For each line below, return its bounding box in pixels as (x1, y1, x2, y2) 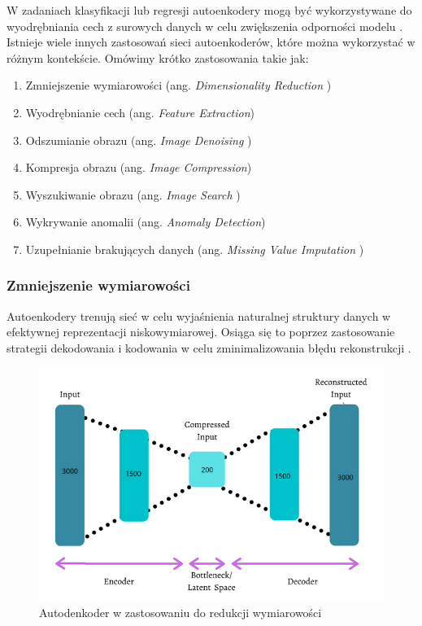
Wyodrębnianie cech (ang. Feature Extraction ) (25, 103, 255, 120)
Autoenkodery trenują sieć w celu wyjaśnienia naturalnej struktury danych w (7, 307, 391, 324)
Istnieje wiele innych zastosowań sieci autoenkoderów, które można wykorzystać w (7, 33, 415, 50)
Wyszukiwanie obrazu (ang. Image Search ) (25, 186, 241, 203)
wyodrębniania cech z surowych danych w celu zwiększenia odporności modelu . (7, 17, 403, 34)
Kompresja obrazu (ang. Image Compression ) (25, 159, 252, 176)
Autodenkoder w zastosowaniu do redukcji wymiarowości (39, 603, 322, 620)
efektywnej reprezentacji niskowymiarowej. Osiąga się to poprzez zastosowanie (7, 323, 395, 340)
